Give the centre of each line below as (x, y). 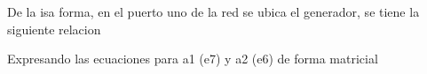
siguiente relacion (54, 29)
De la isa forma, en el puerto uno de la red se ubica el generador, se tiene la (213, 11)
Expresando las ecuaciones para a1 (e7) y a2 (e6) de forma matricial (193, 59)
